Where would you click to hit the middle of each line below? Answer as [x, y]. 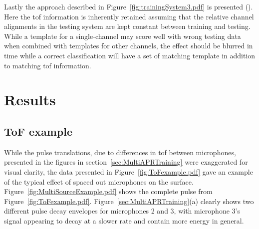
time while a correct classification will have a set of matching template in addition [130, 55]
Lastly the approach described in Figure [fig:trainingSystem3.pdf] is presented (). [129, 6]
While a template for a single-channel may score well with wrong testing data [123, 36]
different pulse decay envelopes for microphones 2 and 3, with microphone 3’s [122, 211]
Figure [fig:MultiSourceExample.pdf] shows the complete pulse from [108, 191]
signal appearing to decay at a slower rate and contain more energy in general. [124, 220]
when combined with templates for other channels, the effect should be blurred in [129, 46]
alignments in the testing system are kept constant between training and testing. [127, 26]
